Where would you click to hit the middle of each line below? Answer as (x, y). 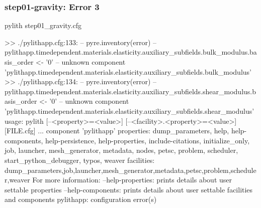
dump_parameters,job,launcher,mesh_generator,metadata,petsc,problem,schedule (130, 170)
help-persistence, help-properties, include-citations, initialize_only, (147, 140)
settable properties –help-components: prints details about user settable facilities (129, 189)
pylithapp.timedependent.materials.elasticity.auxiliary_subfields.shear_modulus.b (130, 91)
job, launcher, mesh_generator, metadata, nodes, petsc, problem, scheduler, (121, 150)
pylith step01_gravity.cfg (43, 25)
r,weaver (17, 180)
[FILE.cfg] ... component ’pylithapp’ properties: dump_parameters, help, (117, 131)
